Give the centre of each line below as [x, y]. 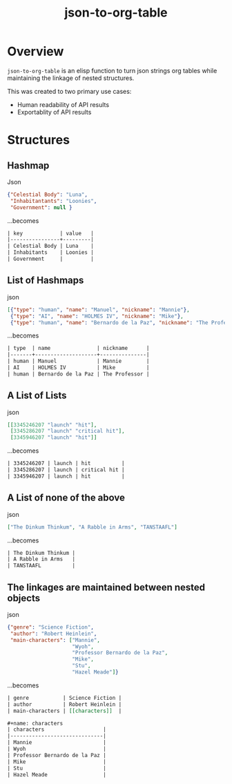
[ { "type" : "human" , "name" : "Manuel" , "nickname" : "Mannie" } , [98, 310]
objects [23, 598]
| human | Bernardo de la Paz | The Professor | [78, 374]
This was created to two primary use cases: [69, 91]
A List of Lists [37, 396]
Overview [36, 51]
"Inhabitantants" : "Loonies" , [54, 201]
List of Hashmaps [46, 281]
